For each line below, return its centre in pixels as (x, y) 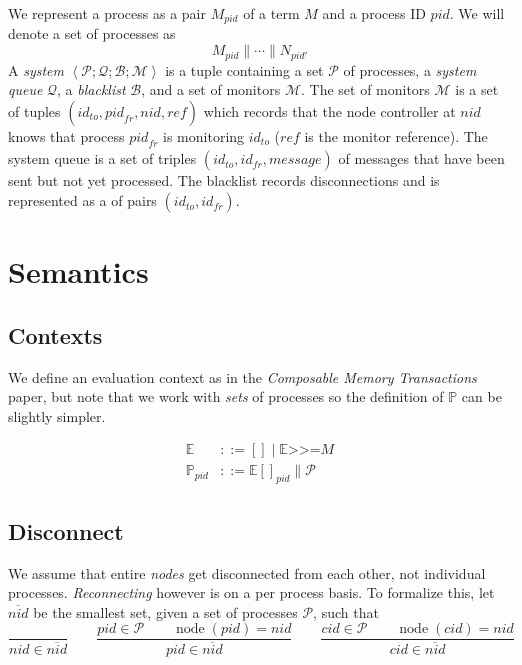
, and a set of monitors (211, 89)
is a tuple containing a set (244, 69)
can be (481, 396)
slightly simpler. (57, 415)
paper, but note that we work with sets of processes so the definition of (226, 396)
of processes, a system (410, 69)
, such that (346, 611)
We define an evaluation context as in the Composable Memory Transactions (242, 376)
